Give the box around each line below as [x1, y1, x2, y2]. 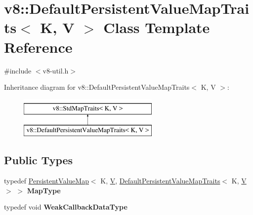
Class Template [103, 17, 210, 37]
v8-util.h [42, 65, 69, 75]
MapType [27, 185, 61, 195]
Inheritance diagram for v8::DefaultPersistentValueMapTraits [4, 82, 190, 92]
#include [4, 65, 32, 75]
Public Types [4, 152, 73, 168]
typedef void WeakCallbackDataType [4, 202, 127, 212]
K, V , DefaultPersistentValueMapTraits [100, 176, 220, 186]
